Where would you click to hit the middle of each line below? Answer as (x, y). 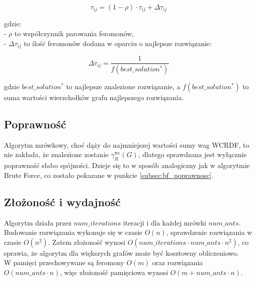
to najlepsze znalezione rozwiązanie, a (123, 86)
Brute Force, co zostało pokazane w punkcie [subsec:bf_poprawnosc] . (109, 175)
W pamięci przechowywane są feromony (64, 262)
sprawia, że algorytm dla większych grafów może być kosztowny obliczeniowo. (121, 253)
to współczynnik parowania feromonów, (74, 33)
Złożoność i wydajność (62, 201)
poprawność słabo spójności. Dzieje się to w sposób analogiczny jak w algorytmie (127, 165)
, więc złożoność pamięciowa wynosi (114, 272)
